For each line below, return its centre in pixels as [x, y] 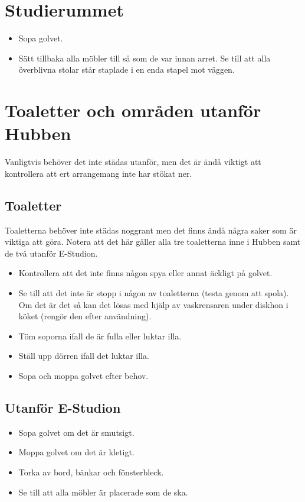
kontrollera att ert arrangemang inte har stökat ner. [99, 173]
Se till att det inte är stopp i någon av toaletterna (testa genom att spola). [154, 292]
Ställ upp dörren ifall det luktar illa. [84, 356]
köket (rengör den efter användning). [85, 316]
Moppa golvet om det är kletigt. [76, 452]
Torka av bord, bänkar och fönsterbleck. [91, 472]
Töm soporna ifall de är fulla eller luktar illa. [100, 336]
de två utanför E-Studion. [51, 253]
